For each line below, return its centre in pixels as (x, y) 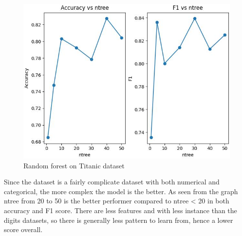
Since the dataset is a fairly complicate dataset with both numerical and (112, 182)
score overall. (23, 229)
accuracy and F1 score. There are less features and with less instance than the (121, 210)
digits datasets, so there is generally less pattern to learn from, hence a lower (119, 220)
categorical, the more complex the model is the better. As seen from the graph (121, 191)
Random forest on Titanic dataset (74, 165)
